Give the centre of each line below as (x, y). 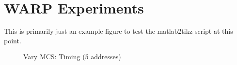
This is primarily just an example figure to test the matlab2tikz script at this (118, 31)
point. (13, 40)
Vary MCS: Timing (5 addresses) (72, 57)
